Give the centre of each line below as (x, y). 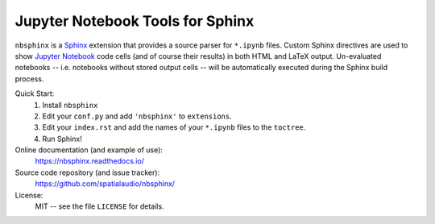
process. (29, 79)
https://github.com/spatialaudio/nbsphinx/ (105, 184)
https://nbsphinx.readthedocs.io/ (90, 161)
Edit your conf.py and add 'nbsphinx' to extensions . (137, 116)
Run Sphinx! (62, 139)
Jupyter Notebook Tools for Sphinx (135, 21)
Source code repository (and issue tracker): (87, 172)
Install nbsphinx (70, 105)
